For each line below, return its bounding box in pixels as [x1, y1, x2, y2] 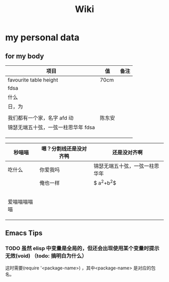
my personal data [5, 32, 79, 43]
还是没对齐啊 [112, 149, 143, 156]
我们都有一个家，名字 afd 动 [8, 115, 74, 121]
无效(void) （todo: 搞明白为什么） [5, 252, 87, 259]
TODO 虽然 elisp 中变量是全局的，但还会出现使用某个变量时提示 [5, 245, 159, 252]
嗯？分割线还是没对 [41, 145, 87, 152]
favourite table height [8, 76, 58, 83]
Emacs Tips [5, 229, 43, 237]
